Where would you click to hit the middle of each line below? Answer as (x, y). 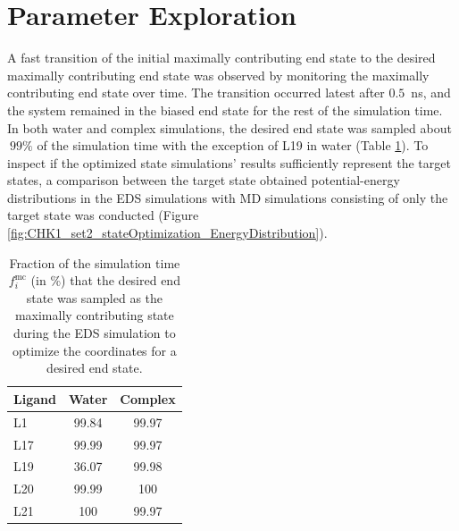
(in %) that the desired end (105, 280)
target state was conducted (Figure (103, 215)
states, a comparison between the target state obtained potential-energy (204, 180)
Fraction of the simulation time (95, 262)
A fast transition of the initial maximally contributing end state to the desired (221, 58)
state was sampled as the (95, 297)
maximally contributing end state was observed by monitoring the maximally (218, 75)
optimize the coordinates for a (95, 350)
